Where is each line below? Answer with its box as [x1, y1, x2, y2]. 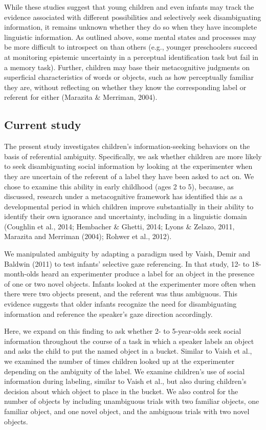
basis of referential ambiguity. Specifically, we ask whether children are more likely [4, 150, 262, 161]
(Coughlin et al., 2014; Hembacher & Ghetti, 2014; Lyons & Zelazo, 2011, [4, 221, 235, 231]
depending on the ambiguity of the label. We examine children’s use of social [4, 365, 245, 376]
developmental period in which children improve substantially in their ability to [4, 201, 254, 211]
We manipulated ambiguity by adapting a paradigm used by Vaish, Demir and [4, 248, 251, 259]
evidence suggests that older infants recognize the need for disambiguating [4, 298, 237, 309]
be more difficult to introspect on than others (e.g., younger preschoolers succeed [4, 41, 257, 52]
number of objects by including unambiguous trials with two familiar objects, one [4, 396, 259, 406]
